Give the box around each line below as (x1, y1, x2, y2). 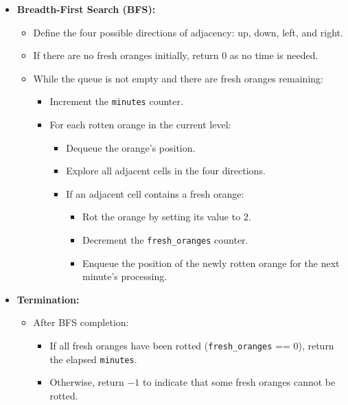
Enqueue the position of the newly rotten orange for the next (82, 255, 340, 270)
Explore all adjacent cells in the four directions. (66, 163, 266, 178)
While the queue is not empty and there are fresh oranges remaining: (33, 71, 323, 85)
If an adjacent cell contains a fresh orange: (66, 186, 244, 200)
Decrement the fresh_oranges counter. (82, 233, 248, 246)
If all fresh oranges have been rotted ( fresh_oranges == (49, 338, 290, 353)
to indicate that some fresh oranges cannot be (142, 375, 336, 389)
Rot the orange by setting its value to (82, 209, 241, 224)
